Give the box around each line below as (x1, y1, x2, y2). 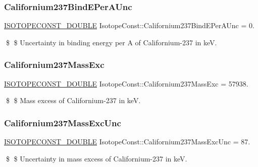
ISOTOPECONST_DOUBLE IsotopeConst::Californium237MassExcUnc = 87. (4, 136, 250, 147)
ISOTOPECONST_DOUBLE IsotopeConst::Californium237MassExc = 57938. (4, 78, 248, 89)
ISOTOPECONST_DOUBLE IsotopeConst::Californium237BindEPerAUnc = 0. (4, 20, 254, 31)
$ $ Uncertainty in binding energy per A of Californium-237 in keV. (6, 37, 217, 47)
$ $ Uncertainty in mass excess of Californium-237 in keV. (6, 153, 187, 163)
